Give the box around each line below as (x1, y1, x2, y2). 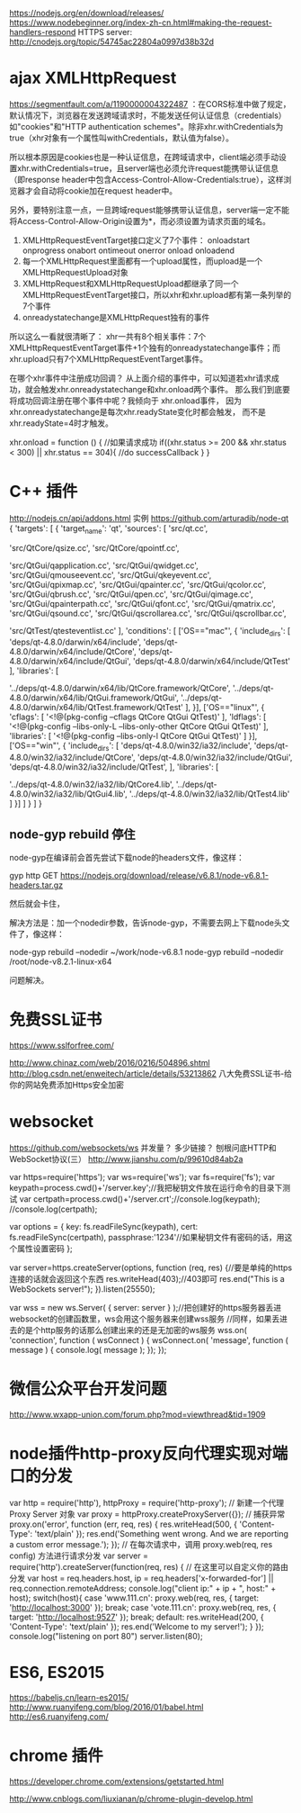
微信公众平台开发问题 (9, 1379, 168, 1399)
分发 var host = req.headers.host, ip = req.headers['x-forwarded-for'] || (9, 1573, 274, 1583)
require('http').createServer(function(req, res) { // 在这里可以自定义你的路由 (9, 1561, 289, 1572)
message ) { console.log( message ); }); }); (9, 1344, 167, 1355)
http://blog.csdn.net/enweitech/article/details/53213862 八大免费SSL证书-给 (9, 1069, 292, 1079)
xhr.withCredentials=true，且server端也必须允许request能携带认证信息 (16, 162, 279, 174)
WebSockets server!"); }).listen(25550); (9, 1283, 155, 1294)
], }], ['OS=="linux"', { (185, 702, 265, 713)
